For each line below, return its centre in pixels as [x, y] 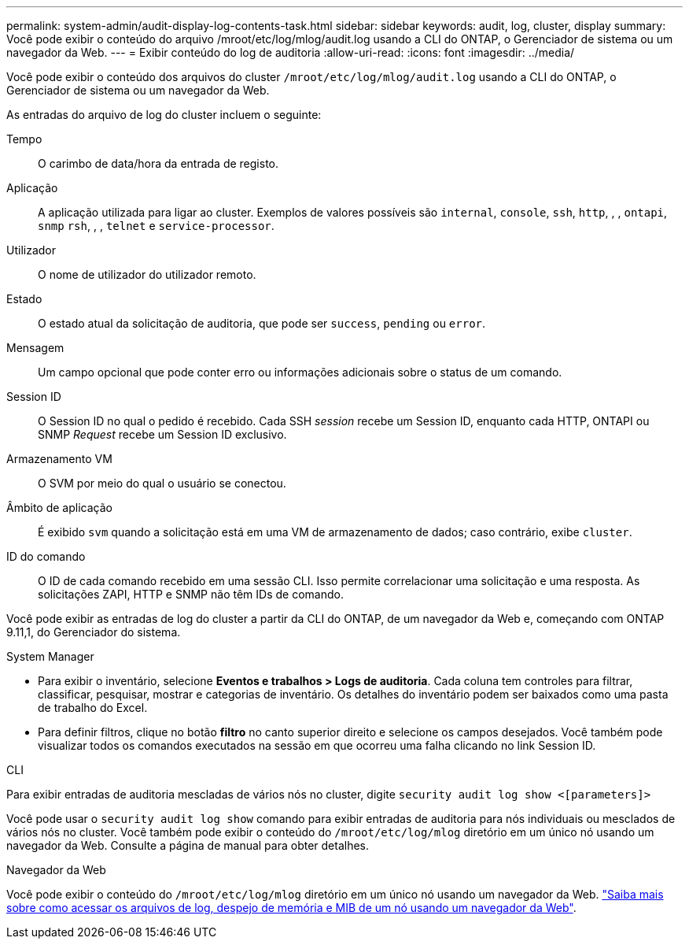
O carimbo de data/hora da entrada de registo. [158, 163]
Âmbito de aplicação [59, 508]
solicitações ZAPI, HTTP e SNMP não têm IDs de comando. [191, 594]
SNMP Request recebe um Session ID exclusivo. [162, 434]
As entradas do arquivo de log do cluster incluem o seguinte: [164, 115]
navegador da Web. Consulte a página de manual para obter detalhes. [188, 845]
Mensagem [35, 348]
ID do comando [46, 556]
